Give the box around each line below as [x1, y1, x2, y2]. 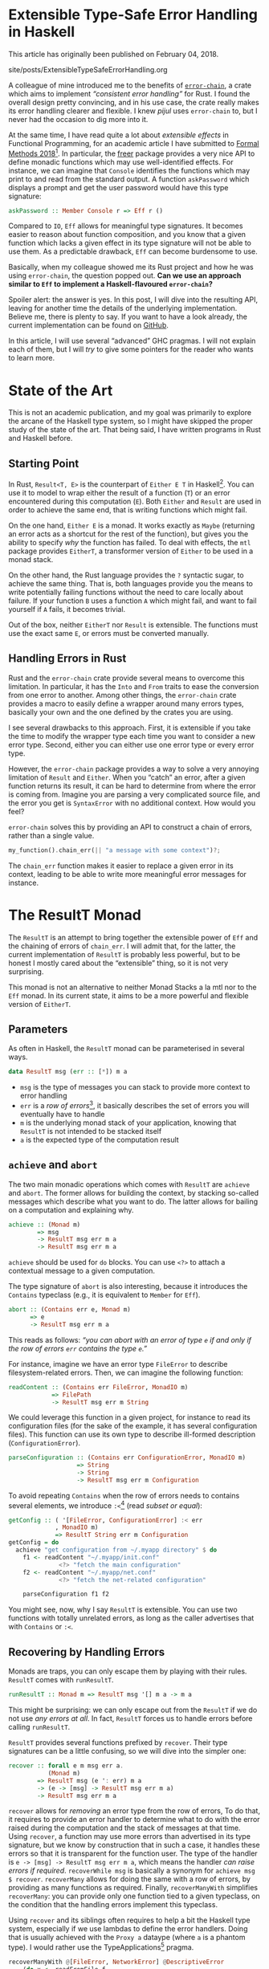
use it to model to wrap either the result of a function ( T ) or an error [8, 487, 230, 497]
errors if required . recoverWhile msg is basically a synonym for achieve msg [8, 1865, 255, 1876]
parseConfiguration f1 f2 [22, 1590, 110, 1599]
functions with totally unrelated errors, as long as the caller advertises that [8, 1613, 255, 1623]
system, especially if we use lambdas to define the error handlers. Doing [8, 1924, 248, 1934]
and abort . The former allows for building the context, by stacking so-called [8, 1188, 259, 1197]
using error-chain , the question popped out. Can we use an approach [8, 271, 242, 280]
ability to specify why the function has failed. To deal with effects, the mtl [8, 537, 251, 547]
